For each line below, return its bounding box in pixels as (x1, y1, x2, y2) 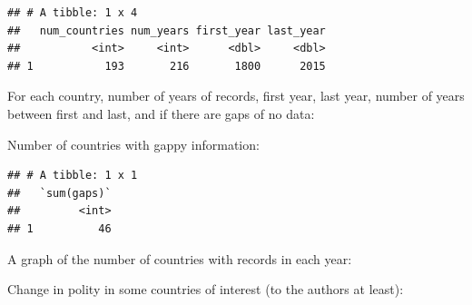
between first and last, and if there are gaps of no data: (7, 103, 315, 123)
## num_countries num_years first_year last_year (7, 24, 326, 37)
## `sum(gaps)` (7, 186, 112, 200)
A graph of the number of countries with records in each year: (7, 249, 352, 268)
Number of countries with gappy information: (7, 134, 260, 153)
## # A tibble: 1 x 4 (7, 6, 138, 19)
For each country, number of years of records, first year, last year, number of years (7, 86, 465, 105)
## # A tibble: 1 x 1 (7, 169, 138, 182)
